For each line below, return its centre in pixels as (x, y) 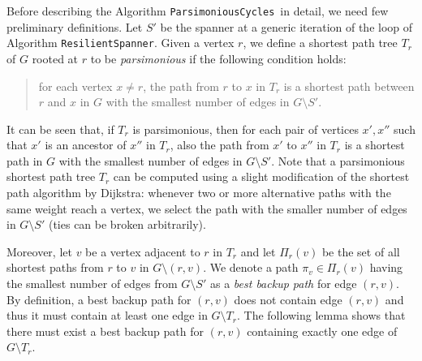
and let (258, 251)
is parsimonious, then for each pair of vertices (245, 129)
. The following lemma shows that (321, 315)
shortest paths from (55, 267)
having (386, 267)
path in (25, 160)
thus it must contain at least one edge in (107, 315)
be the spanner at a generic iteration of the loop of (286, 26)
